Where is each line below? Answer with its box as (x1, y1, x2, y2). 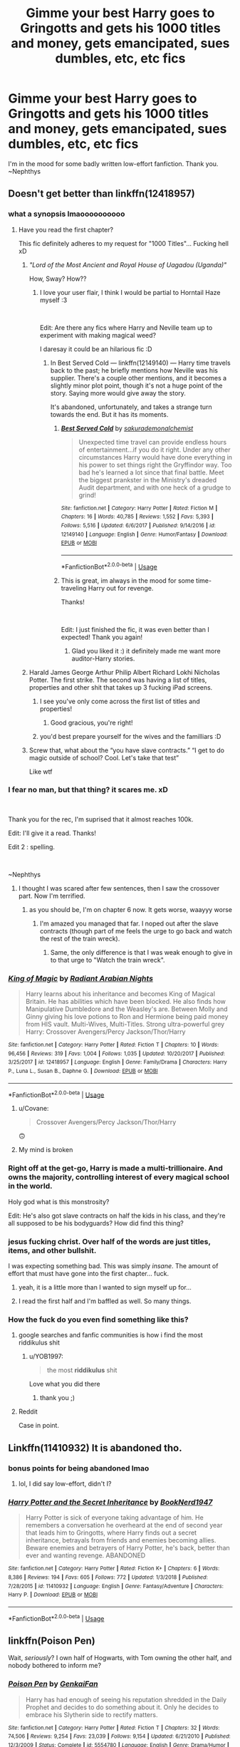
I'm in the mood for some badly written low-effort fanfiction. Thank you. (8, 159, 219, 168)
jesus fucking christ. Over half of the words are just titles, (8, 1236, 211, 1246)
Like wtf (28, 767, 53, 776)
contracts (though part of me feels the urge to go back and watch (39, 926, 232, 935)
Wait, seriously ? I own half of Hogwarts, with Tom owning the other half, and (8, 1654, 232, 1662)
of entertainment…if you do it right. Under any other (78, 445, 231, 454)
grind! (78, 490, 97, 499)
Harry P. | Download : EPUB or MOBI (8, 1591, 98, 1599)
